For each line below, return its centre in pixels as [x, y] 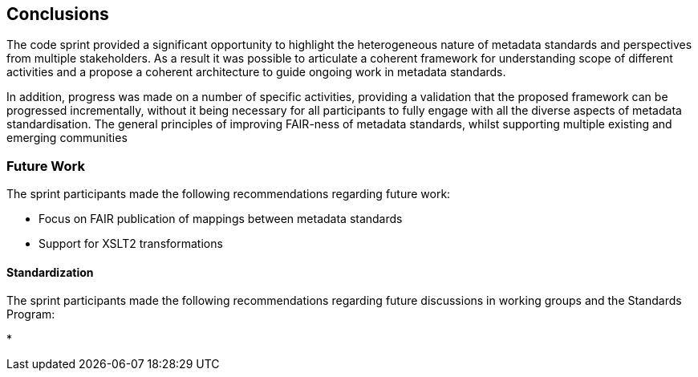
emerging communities [67, 138]
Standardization [50, 272]
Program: [31, 314]
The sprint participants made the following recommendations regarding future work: [229, 194]
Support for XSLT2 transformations [131, 244]
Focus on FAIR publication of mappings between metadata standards [221, 219]
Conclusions [58, 14]
